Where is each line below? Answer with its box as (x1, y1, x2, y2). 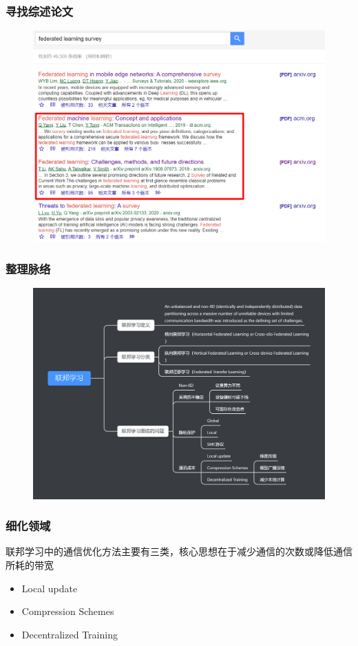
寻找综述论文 (6, 2, 74, 19)
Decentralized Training (21, 627, 118, 641)
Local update (21, 581, 78, 595)
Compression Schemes (21, 604, 114, 618)
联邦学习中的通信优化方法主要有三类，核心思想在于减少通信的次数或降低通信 (6, 544, 352, 559)
